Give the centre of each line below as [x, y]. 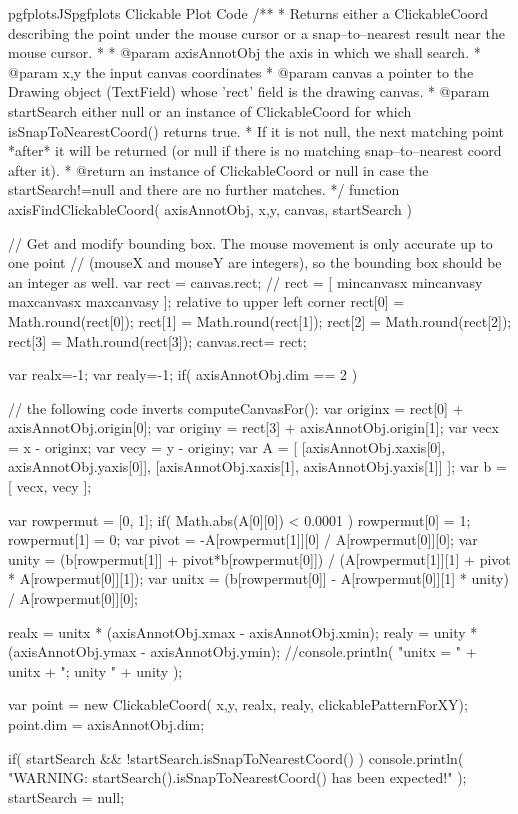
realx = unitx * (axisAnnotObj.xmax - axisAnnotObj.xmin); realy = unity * [243, 631]
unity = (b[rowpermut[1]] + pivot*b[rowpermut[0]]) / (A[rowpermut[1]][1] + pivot [259, 558]
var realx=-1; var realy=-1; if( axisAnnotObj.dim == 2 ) [183, 374]
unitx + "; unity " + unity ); [95, 670]
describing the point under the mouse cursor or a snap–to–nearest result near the [256, 32]
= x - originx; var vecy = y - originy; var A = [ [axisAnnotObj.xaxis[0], [227, 446]
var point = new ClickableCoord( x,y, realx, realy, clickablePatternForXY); [238, 704]
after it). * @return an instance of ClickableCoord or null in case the [218, 169]
